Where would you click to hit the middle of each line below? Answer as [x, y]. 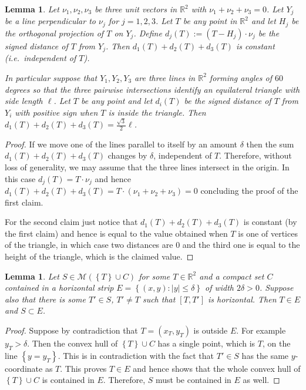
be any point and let [117, 101]
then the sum [270, 144]
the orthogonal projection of [54, 33]
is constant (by [270, 222]
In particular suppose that [51, 77]
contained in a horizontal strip [59, 288]
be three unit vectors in [136, 9]
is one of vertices [268, 233]
